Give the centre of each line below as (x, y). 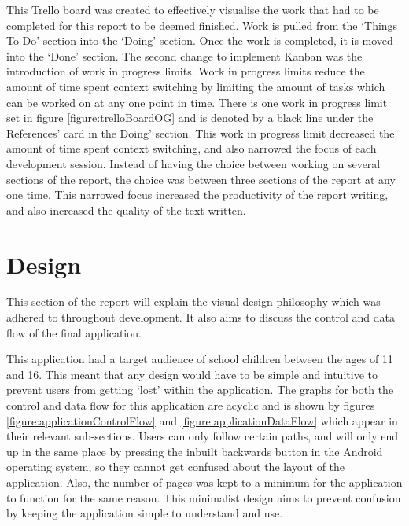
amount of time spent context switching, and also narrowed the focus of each (192, 148)
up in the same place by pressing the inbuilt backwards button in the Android (195, 451)
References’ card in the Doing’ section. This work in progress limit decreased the (201, 132)
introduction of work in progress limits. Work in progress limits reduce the (186, 71)
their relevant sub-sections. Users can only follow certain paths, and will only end (203, 436)
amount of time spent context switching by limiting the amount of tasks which (196, 86)
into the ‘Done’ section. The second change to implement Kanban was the (184, 55)
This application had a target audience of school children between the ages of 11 (200, 359)
